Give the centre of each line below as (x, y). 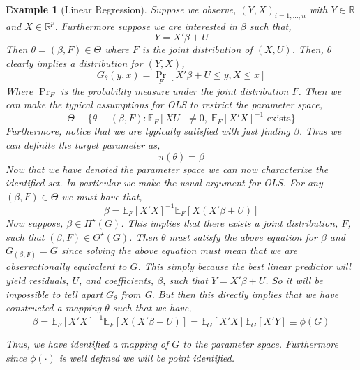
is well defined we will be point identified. (147, 357)
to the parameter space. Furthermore (261, 344)
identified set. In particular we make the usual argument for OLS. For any (164, 183)
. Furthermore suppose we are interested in (146, 25)
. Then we (320, 90)
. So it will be (294, 280)
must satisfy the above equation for (243, 236)
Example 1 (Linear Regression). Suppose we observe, (121, 9)
